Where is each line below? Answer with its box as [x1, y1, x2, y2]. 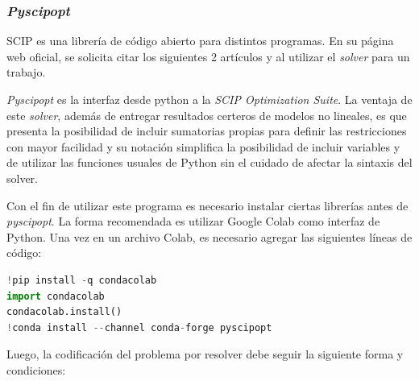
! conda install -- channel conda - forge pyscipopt [6, 321, 272, 333]
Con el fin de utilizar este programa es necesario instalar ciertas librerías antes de [6, 197, 409, 213]
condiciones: [6, 361, 66, 378]
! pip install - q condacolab [6, 274, 157, 286]
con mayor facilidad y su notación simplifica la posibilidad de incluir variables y [6, 138, 400, 155]
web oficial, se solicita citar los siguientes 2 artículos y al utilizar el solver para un [6, 48, 410, 64]
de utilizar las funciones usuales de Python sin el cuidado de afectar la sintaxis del [6, 154, 413, 171]
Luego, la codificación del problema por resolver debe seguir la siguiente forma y [6, 346, 404, 362]
